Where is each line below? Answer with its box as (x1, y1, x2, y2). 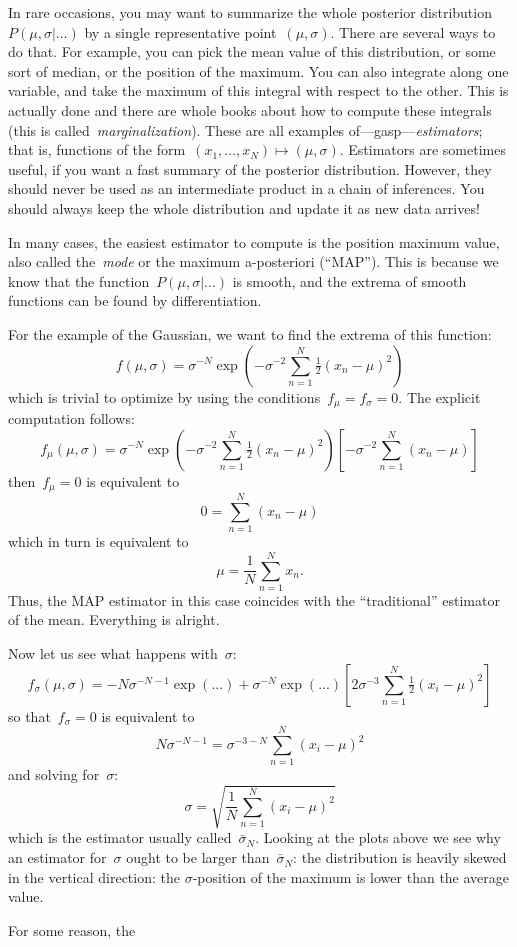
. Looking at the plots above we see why (255, 827, 501, 848)
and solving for (8, 764, 100, 785)
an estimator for (8, 847, 107, 868)
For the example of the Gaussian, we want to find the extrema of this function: (8, 323, 492, 344)
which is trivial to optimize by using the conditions (8, 386, 321, 407)
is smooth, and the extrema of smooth (232, 270, 467, 291)
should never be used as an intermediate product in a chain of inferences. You (8, 178, 485, 199)
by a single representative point (84, 21, 277, 42)
